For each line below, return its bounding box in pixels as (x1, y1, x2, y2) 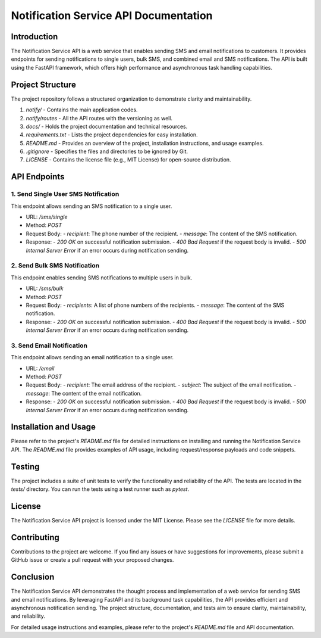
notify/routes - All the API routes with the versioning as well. (26, 114, 172, 122)
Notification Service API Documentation (11, 9, 213, 22)
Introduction (11, 32, 58, 42)
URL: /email (26, 365, 55, 372)
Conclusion (11, 572, 55, 582)
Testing (11, 462, 40, 472)
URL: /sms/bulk (26, 285, 64, 292)
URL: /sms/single (26, 213, 68, 220)
